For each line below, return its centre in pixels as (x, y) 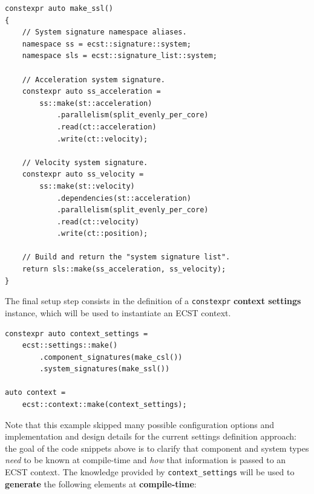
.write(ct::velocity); (102, 139)
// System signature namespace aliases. (104, 32)
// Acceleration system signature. (93, 80)
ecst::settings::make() (70, 346)
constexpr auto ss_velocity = (83, 174)
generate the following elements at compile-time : (101, 483)
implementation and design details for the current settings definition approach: (151, 436)
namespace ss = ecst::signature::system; (106, 44)
